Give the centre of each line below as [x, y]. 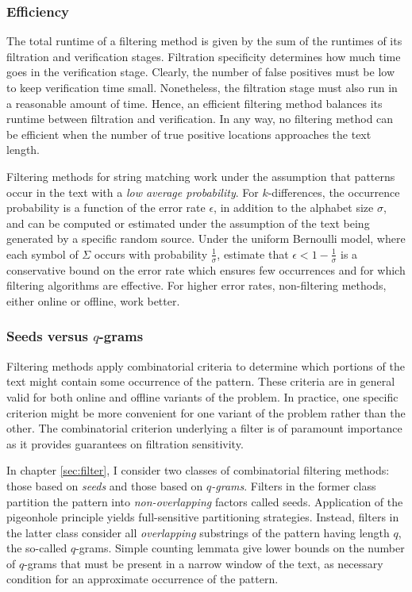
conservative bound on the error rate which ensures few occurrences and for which [206, 269]
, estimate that [253, 254]
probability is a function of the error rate [106, 208]
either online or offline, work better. [93, 300]
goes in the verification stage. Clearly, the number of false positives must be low [200, 72]
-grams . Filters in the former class [294, 485]
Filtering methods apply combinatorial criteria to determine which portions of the [206, 365]
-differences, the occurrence [334, 192]
